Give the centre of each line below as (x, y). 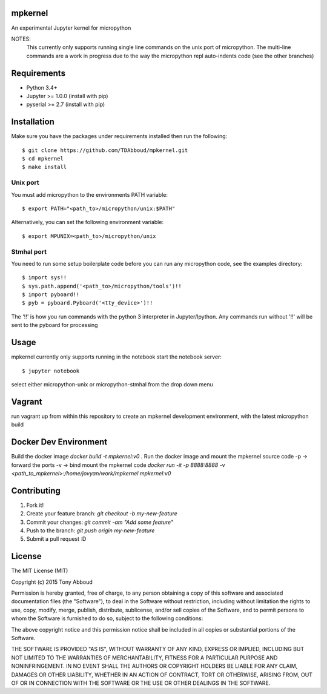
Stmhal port (29, 251)
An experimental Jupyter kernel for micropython (71, 28)
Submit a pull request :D (56, 539)
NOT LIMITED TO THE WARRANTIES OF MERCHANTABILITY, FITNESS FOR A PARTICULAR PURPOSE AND (144, 658)
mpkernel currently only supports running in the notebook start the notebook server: (117, 357)
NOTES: (21, 39)
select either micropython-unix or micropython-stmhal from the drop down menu (112, 384)
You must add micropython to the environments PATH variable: (89, 194)
